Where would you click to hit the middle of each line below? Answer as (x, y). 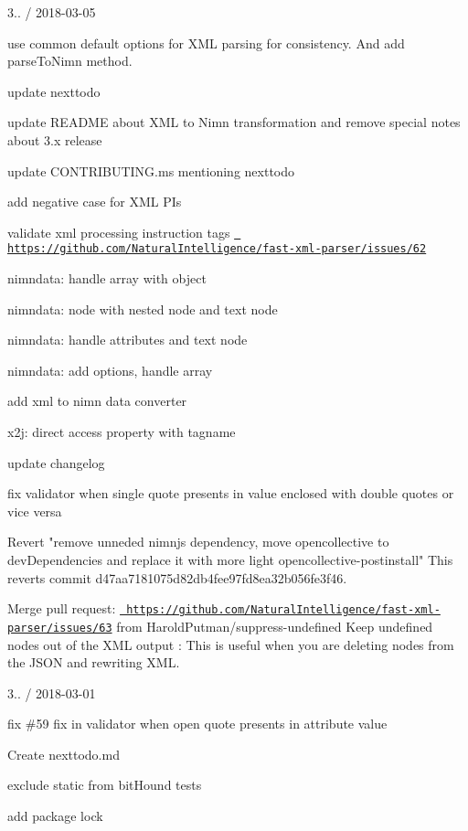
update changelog (56, 462)
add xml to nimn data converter (97, 401)
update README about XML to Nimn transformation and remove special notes (234, 122)
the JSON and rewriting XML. (94, 662)
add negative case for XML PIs (95, 202)
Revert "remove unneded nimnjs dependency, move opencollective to (198, 542)
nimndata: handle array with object (107, 278)
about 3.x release (55, 139)
